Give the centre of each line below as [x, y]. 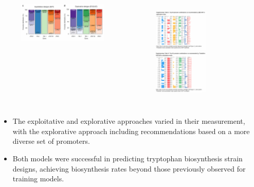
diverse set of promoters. [51, 141]
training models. [38, 179]
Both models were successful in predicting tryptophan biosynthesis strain [128, 158]
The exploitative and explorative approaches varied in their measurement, [129, 121]
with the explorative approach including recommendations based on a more [131, 131]
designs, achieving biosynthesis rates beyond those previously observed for [129, 168]
